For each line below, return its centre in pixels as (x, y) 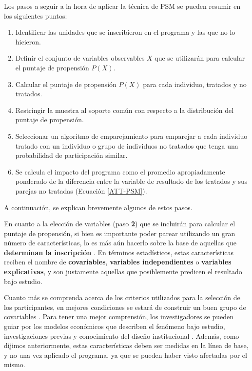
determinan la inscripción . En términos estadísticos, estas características (119, 252)
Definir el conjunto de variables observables (80, 58)
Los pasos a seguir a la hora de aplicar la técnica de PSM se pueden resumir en (122, 6)
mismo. (15, 364)
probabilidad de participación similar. (71, 155)
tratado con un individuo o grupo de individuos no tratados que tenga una (127, 145)
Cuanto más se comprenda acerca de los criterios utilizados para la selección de (122, 297)
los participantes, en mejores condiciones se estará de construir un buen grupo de (125, 307)
